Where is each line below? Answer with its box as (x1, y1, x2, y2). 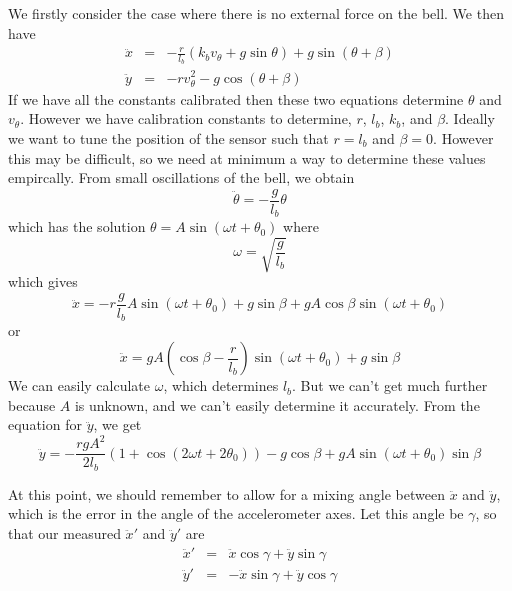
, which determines (163, 375, 279, 396)
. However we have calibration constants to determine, (20, 108, 352, 129)
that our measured (8, 523, 121, 544)
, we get (93, 414, 142, 435)
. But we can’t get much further (292, 375, 488, 396)
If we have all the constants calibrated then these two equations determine (8, 88, 464, 109)
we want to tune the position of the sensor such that (8, 127, 329, 148)
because (8, 394, 56, 415)
